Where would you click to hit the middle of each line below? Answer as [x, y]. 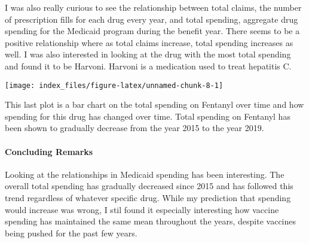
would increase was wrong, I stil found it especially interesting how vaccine [142, 209]
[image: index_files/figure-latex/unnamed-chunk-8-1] [114, 85]
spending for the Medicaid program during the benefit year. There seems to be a [152, 31]
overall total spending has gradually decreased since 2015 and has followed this [149, 186]
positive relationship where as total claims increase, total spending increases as [149, 42]
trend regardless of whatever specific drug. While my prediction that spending [148, 197]
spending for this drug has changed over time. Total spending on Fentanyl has [148, 116]
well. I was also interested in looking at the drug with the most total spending [148, 54]
